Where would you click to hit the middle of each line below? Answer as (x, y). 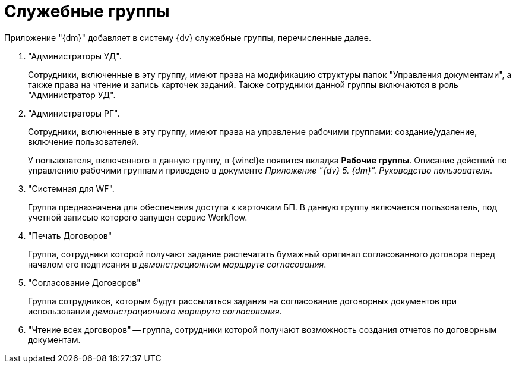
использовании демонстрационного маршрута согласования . (155, 311)
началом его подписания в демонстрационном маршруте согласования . (177, 264)
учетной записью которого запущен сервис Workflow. (138, 217)
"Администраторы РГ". (74, 113)
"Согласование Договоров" (84, 282)
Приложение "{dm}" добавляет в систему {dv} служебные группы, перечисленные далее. (188, 37)
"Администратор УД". (72, 95)
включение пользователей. (83, 141)
